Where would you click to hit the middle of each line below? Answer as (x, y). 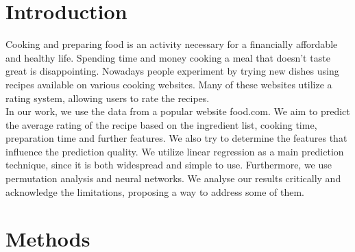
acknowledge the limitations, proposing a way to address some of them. (155, 191)
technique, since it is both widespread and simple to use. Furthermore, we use (169, 165)
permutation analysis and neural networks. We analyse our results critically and (173, 178)
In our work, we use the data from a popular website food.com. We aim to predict (178, 111)
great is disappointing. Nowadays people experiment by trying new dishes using (172, 71)
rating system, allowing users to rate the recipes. (108, 98)
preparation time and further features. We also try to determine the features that (176, 138)
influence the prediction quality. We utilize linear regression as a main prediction (175, 151)
